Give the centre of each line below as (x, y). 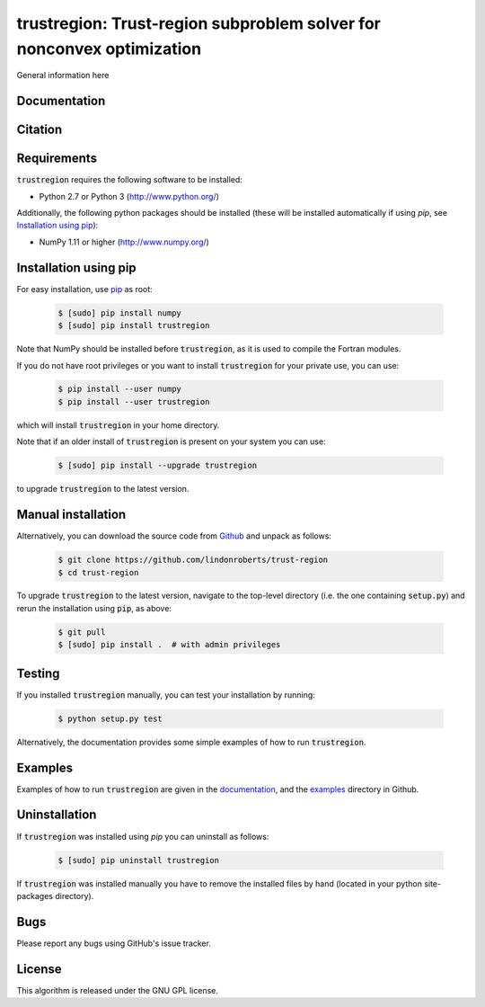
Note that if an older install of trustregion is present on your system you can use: (172, 441)
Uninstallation (57, 815)
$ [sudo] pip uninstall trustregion (139, 860)
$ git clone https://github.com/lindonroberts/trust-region (193, 560)
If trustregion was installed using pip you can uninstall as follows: (143, 836)
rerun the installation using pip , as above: (94, 608)
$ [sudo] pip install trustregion (134, 325)
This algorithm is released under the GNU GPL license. (118, 990)
